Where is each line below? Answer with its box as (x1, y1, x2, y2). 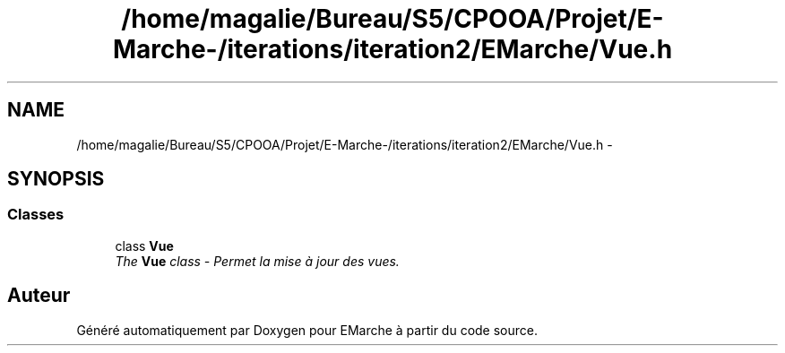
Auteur (7, 284, 71, 307)
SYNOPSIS (7, 168, 105, 191)
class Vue (115, 237, 174, 254)
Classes (7, 205, 65, 224)
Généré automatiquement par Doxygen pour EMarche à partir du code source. (76, 322, 538, 338)
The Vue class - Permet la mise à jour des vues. (115, 253, 400, 269)
